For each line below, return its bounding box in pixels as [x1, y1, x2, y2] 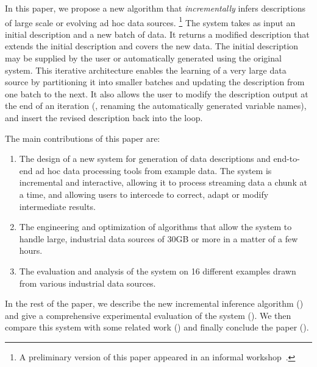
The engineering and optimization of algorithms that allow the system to [19, 220, 292, 233]
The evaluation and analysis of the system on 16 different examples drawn [19, 264, 296, 277]
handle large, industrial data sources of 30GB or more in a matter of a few [19, 232, 298, 245]
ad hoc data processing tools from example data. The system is [35, 164, 272, 177]
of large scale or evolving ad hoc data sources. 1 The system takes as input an [5, 14, 296, 29]
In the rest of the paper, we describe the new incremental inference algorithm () [5, 297, 304, 310]
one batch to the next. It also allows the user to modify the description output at [5, 87, 308, 100]
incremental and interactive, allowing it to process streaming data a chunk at [19, 176, 307, 189]
